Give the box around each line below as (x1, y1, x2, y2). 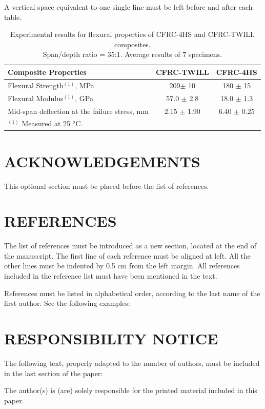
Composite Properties (8, 66, 87, 77)
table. (4, 11, 22, 22)
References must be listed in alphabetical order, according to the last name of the (4, 287, 260, 298)
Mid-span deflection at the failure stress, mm (8, 105, 149, 116)
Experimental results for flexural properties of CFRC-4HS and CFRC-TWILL (10, 29, 255, 40)
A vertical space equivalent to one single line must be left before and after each (4, 2, 253, 12)
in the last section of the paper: (4, 367, 103, 378)
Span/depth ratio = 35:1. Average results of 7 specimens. (43, 49, 222, 60)
